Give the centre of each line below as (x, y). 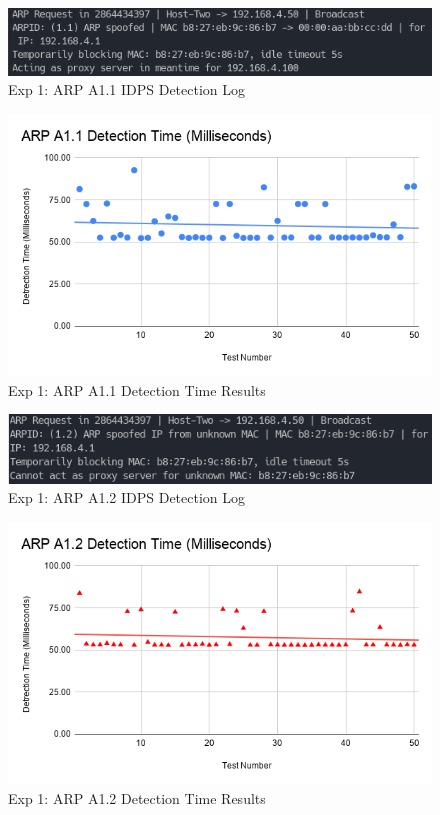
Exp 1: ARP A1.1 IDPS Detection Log (127, 89)
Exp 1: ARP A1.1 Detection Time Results (137, 389)
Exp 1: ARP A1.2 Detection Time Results (137, 797)
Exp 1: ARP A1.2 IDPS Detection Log (127, 497)
